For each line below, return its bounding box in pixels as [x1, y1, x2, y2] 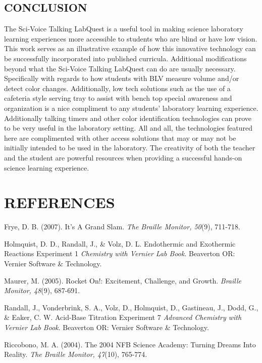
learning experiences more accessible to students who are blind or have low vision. [4, 33, 257, 44]
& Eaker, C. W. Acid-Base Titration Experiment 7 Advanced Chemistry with [4, 312, 242, 322]
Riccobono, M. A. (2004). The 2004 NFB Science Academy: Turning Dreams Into [4, 339, 256, 349]
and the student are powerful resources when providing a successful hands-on [4, 152, 242, 163]
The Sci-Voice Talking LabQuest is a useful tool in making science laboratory [4, 23, 243, 34]
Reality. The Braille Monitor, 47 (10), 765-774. [4, 349, 147, 359]
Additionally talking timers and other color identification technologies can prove [4, 112, 251, 123]
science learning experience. [4, 162, 89, 173]
